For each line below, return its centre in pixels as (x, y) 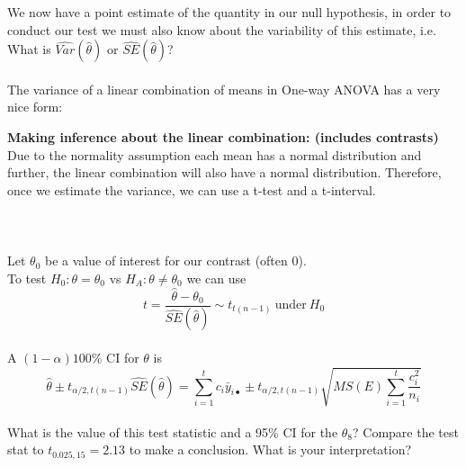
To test (27, 278)
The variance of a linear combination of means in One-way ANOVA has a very (224, 89)
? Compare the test (406, 431)
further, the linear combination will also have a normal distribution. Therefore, (224, 172)
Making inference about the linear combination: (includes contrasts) (223, 136)
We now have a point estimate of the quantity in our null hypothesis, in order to (229, 12)
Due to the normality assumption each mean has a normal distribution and (215, 154)
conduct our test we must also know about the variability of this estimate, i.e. (222, 29)
